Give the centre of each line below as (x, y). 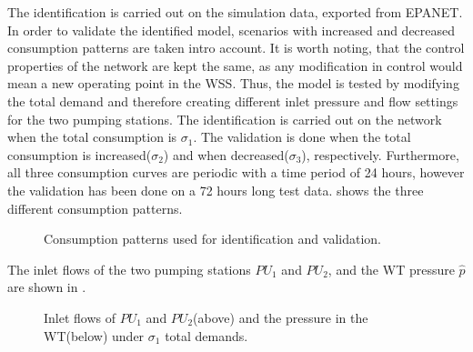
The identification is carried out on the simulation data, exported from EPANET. (235, 12)
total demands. (206, 335)
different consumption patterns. (95, 208)
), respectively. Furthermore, (380, 154)
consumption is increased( (80, 154)
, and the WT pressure (391, 269)
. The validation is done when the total (302, 137)
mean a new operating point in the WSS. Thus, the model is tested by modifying (233, 83)
